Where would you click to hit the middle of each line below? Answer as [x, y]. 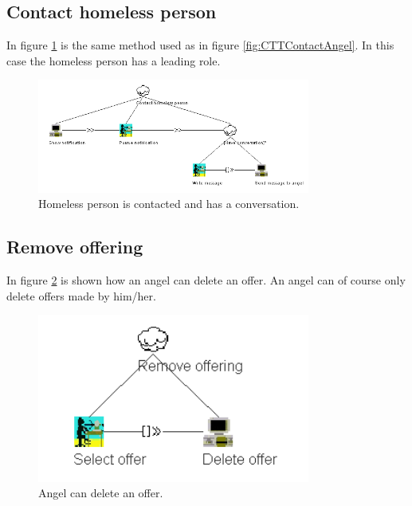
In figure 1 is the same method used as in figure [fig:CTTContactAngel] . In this [200, 45]
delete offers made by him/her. [81, 295]
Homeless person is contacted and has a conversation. [169, 204]
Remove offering [75, 247]
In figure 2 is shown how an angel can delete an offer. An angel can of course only [206, 279]
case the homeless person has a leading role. [114, 60]
